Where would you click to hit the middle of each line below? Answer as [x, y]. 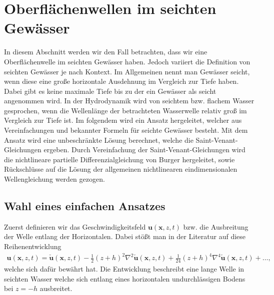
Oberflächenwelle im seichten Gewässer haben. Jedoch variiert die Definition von [127, 61]
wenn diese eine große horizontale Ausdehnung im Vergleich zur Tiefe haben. [121, 81]
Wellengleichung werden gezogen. [54, 179]
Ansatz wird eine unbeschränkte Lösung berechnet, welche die [99, 140]
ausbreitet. [56, 288]
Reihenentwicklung [33, 246]
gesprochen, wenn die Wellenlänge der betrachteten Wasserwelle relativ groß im [125, 110]
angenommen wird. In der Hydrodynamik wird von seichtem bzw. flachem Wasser [129, 101]
